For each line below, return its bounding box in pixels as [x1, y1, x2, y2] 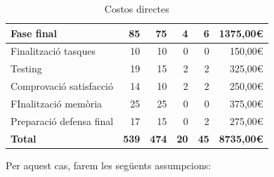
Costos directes [104, 1, 169, 15]
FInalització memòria [11, 96, 103, 110]
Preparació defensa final [11, 113, 114, 128]
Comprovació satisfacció [11, 79, 114, 93]
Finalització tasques [11, 44, 96, 58]
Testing [11, 61, 42, 76]
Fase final [11, 25, 57, 40]
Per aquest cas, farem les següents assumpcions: [6, 157, 211, 172]
